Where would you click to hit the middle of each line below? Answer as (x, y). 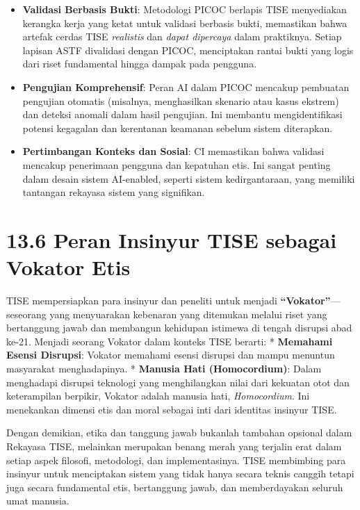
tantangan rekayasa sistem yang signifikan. (114, 192)
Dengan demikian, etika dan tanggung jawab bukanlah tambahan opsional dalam (179, 433)
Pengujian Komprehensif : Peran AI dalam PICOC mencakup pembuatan (186, 87)
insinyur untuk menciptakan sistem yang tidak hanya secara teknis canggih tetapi (180, 474)
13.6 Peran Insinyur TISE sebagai (172, 239)
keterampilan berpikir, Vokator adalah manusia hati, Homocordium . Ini (158, 396)
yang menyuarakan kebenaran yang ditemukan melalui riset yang (188, 314)
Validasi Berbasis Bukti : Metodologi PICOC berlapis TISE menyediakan (185, 9)
